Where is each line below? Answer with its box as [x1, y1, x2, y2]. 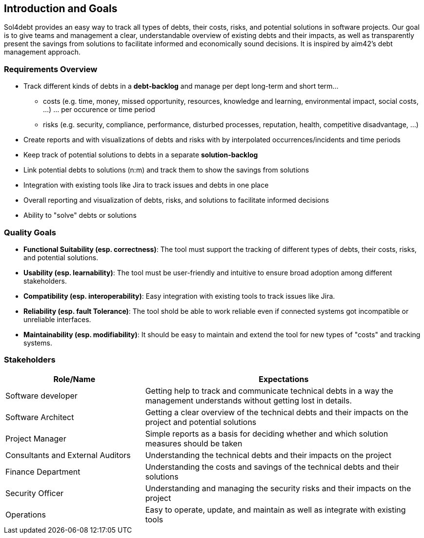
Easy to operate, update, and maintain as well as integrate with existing [145, 504, 406, 515]
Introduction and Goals [4, 2, 118, 15]
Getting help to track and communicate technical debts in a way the [145, 385, 393, 396]
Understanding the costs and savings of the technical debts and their [145, 461, 399, 472]
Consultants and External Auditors [5, 450, 131, 460]
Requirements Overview [4, 64, 98, 74]
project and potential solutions [145, 417, 257, 427]
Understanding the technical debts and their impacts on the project [145, 450, 392, 460]
